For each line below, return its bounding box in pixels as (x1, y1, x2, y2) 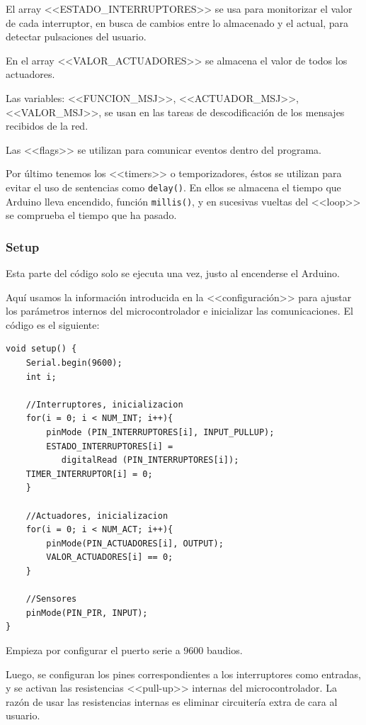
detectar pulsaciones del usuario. (6, 29, 147, 44)
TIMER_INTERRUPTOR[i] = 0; (25, 468, 153, 479)
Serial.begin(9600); (25, 358, 122, 369)
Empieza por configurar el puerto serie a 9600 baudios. (6, 642, 243, 657)
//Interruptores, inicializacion (25, 399, 183, 410)
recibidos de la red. (6, 118, 88, 133)
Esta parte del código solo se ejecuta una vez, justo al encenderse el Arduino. (6, 266, 340, 281)
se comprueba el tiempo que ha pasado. (6, 208, 177, 223)
